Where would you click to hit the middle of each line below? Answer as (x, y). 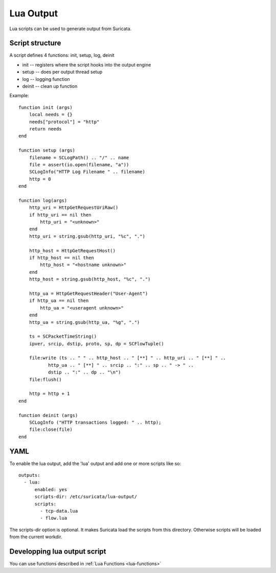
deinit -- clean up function (50, 86)
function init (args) (45, 107)
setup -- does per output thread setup (62, 72)
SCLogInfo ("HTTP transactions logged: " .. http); (95, 422)
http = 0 (40, 179)
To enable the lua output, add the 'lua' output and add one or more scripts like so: (95, 464)
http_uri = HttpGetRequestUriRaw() (74, 208)
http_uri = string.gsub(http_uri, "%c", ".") (87, 236)
